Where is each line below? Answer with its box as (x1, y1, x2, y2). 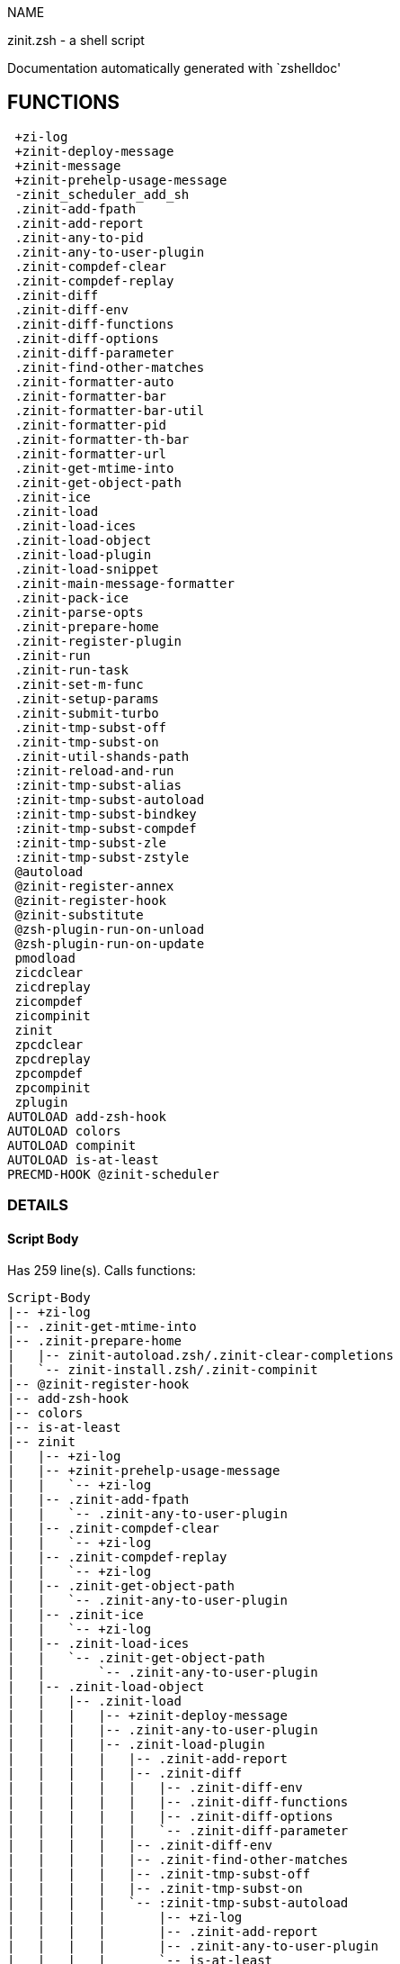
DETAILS (7, 1196, 68, 1215)
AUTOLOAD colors (7, 1123, 121, 1138)
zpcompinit (14, 1080, 91, 1095)
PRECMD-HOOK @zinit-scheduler (7, 1166, 220, 1181)
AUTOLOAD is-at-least (7, 1152, 159, 1167)
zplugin (14, 1094, 68, 1109)
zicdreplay (14, 979, 91, 994)
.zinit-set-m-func (14, 676, 144, 692)
